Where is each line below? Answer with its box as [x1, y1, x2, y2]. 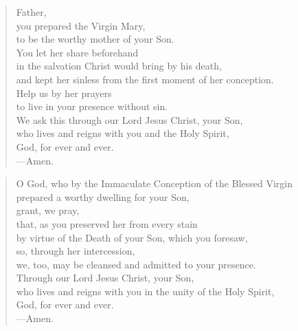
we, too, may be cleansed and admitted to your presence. [16, 257, 256, 271]
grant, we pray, [16, 203, 80, 217]
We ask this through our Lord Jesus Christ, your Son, [16, 112, 243, 127]
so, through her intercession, [16, 244, 135, 258]
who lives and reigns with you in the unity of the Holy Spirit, [16, 284, 275, 298]
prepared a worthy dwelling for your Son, [16, 189, 190, 204]
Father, [16, 5, 47, 19]
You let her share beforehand [16, 45, 139, 59]
